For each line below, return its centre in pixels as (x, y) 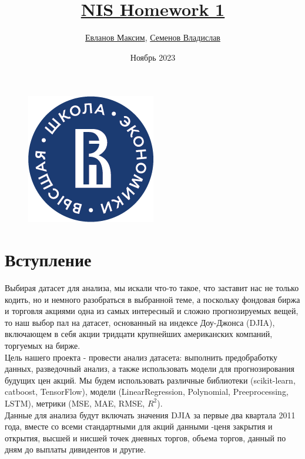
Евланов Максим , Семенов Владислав (153, 37)
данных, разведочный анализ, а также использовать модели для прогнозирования (150, 369)
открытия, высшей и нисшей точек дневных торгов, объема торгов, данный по (145, 437)
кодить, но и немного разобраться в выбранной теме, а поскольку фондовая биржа (152, 299)
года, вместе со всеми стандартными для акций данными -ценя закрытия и (139, 426)
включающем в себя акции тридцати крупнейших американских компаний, (139, 334)
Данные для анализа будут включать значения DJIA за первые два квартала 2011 (150, 415)
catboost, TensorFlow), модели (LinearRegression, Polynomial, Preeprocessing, (147, 392)
